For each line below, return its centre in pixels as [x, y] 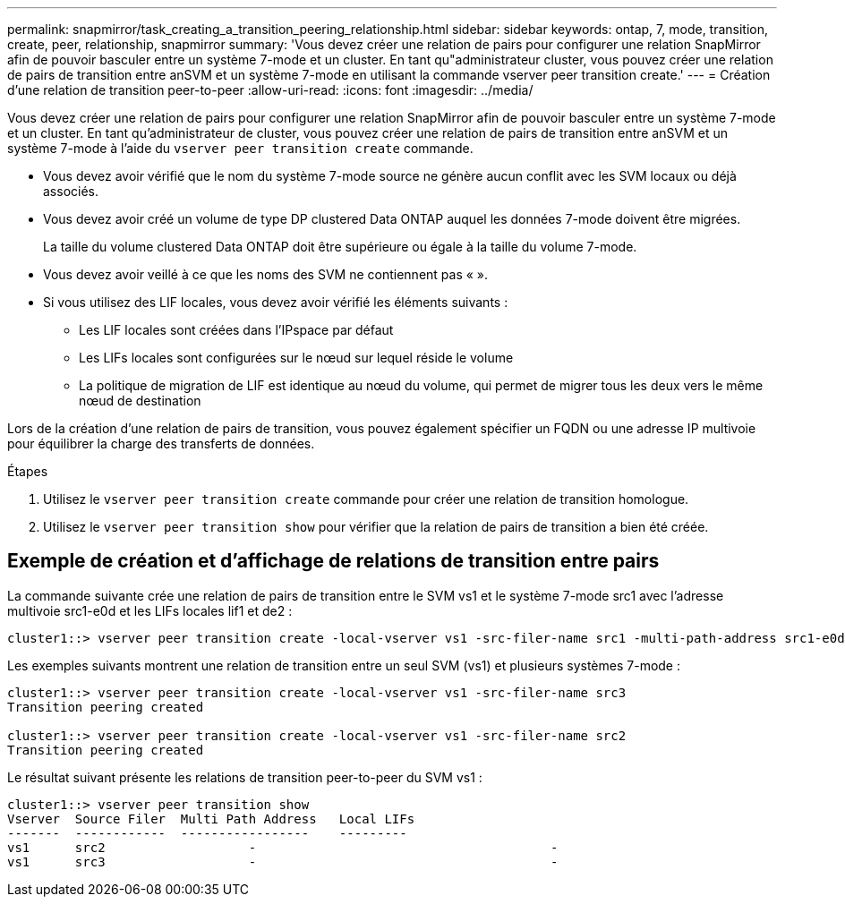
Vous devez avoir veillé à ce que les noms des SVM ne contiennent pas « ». [266, 274]
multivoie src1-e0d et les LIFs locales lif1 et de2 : [150, 610]
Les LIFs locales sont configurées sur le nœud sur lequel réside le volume [296, 358]
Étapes [28, 471]
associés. [71, 191]
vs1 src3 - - [283, 861]
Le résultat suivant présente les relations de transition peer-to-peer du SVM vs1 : [245, 777]
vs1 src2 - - [283, 847]
